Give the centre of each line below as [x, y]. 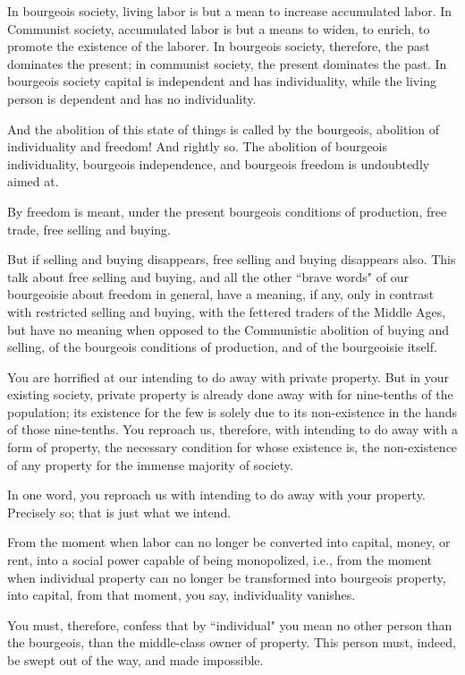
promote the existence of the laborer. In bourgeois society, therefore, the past [219, 46]
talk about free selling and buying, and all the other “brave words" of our [208, 276]
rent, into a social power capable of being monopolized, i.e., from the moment [220, 560]
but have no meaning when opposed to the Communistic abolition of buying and [228, 329]
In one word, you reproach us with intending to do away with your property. [216, 495]
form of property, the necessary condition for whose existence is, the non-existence [232, 447]
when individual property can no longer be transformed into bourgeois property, [227, 577]
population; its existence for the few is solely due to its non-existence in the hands [232, 411]
